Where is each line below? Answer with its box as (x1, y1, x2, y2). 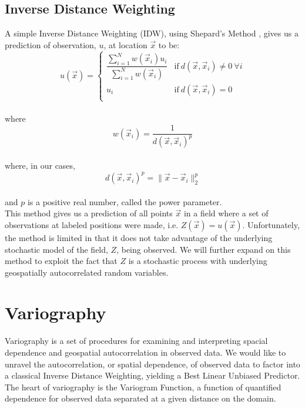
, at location (103, 38, 148, 51)
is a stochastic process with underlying (128, 255, 267, 267)
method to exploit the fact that (5, 255, 118, 267)
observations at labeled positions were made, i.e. (5, 218, 179, 230)
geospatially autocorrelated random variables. (5, 266, 169, 278)
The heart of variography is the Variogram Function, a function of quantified (5, 380, 281, 393)
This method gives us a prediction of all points (5, 207, 173, 219)
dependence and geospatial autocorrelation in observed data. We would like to (5, 346, 286, 358)
